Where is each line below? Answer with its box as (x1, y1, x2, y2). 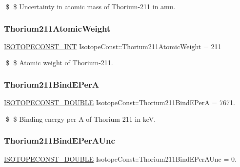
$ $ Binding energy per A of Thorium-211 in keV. (5, 113, 156, 124)
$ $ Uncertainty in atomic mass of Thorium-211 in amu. (5, 1, 176, 11)
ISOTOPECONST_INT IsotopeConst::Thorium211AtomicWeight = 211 (4, 41, 221, 51)
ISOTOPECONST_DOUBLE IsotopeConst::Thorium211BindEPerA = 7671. (4, 97, 235, 108)
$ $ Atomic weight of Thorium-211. (5, 57, 113, 68)
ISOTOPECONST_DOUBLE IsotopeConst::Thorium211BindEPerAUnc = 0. (4, 153, 237, 164)
